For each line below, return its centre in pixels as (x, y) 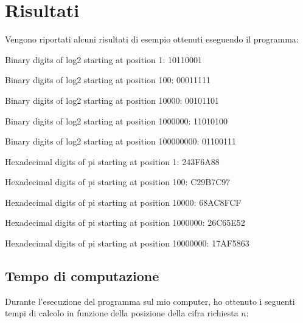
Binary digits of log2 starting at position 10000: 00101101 (112, 100)
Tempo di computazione (82, 276)
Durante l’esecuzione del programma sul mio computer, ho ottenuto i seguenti (150, 301)
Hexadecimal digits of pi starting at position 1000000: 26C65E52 (125, 223)
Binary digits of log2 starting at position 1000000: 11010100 (117, 121)
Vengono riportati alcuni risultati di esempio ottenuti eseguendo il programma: (152, 39)
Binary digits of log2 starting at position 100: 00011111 (108, 80)
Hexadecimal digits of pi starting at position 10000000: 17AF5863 (127, 243)
